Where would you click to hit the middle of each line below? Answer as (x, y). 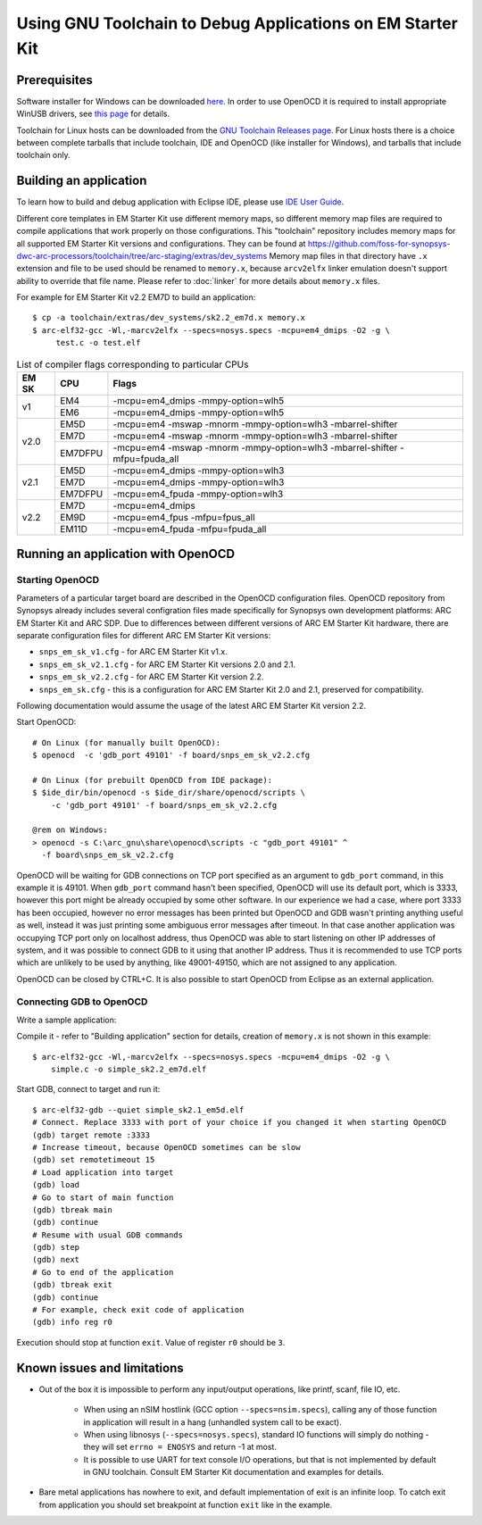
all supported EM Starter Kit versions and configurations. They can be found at (161, 243)
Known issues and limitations (100, 1367)
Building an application (82, 181)
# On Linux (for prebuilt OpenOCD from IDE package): (152, 780)
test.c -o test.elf (98, 343)
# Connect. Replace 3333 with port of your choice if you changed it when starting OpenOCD (239, 1122)
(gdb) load (56, 1185)
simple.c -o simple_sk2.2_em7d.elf (129, 1070)
